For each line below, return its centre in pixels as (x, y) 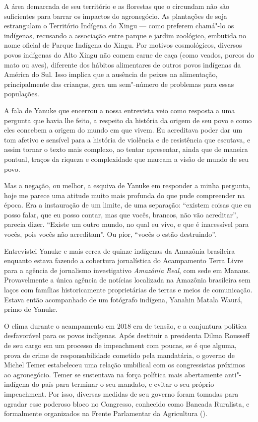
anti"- (233, 374)
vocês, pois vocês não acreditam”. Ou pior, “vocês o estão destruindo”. (110, 234)
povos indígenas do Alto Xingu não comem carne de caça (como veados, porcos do (129, 54)
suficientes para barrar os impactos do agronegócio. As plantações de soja (116, 16)
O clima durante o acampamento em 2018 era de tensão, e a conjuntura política (125, 325)
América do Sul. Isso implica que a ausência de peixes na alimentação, (111, 74)
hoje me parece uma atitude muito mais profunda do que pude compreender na (125, 195)
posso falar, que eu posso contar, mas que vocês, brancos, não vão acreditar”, (121, 214)
